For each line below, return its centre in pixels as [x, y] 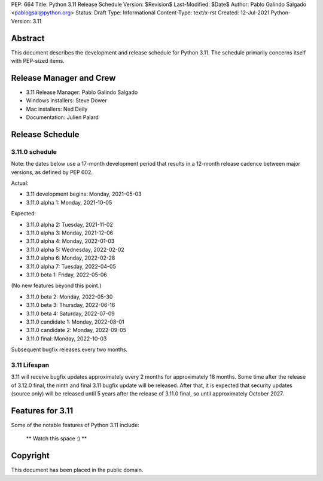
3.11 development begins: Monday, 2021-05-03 [84, 194]
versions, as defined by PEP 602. [52, 172]
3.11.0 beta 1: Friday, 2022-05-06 [66, 275]
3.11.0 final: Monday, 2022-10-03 [66, 339]
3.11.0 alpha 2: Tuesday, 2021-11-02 [69, 224]
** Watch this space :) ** [57, 439]
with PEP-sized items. [38, 61]
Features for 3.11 [42, 411]
